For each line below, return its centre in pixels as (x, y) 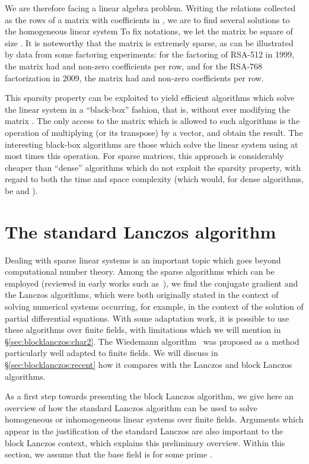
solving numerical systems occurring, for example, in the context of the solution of (154, 306)
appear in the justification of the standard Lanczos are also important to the (144, 430)
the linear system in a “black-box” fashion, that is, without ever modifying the (148, 109)
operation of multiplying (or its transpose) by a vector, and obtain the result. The (154, 132)
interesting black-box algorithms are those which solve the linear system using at (152, 144)
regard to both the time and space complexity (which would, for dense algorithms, (154, 179)
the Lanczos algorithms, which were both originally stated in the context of (142, 295)
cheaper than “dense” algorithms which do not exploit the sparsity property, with (153, 167)
